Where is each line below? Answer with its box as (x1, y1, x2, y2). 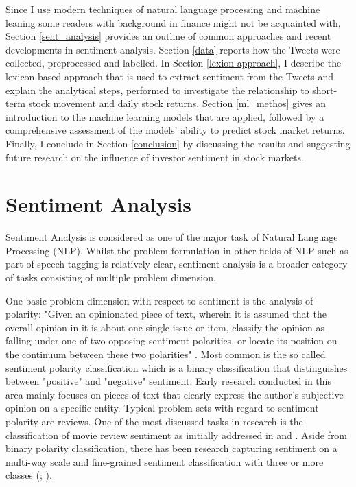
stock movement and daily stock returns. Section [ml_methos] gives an (28, 96, 327, 110)
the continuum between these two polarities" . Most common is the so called (5, 347, 326, 361)
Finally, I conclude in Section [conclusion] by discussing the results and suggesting (5, 136, 351, 150)
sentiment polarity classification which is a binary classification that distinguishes (5, 360, 348, 375)
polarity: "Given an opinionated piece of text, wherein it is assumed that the (5, 307, 327, 321)
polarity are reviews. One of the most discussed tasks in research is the (5, 414, 303, 428)
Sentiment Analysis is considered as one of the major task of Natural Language (5, 230, 338, 244)
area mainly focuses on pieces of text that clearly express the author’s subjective (5, 387, 344, 401)
